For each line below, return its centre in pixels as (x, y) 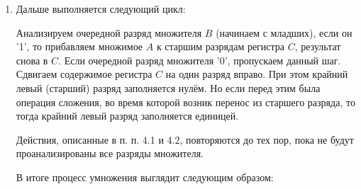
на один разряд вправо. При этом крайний (257, 74)
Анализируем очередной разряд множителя (109, 32)
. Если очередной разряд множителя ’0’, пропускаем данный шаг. (200, 60)
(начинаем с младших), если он (284, 32)
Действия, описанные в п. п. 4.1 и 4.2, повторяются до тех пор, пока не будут (185, 139)
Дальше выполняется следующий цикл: (101, 8)
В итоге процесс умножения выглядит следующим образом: (145, 177)
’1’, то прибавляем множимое (79, 46)
